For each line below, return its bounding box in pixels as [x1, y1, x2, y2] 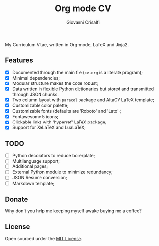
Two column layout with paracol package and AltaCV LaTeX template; [12, 97, 155, 103]
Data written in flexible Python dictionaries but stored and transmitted [12, 86, 154, 92]
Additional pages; [12, 164, 48, 169]
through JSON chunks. [12, 92, 59, 97]
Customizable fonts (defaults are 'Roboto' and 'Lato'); [12, 108, 122, 114]
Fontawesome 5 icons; [12, 114, 59, 120]
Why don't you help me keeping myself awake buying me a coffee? [5, 208, 142, 214]
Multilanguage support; [12, 158, 60, 164]
